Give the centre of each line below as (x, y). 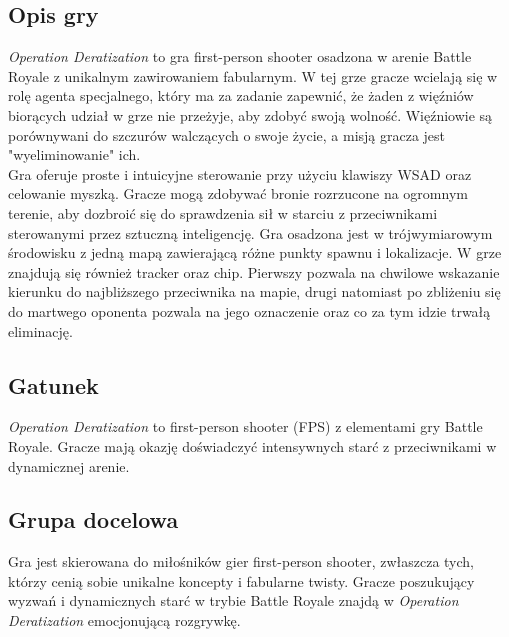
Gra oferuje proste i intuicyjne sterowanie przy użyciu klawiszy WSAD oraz (240, 173)
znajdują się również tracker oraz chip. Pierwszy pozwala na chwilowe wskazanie (254, 271)
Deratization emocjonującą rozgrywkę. (124, 620)
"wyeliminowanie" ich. (74, 154)
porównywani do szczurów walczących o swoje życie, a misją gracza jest (227, 134)
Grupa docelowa (93, 519)
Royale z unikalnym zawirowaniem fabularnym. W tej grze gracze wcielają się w (253, 75)
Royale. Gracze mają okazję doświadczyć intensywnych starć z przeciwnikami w (252, 445)
